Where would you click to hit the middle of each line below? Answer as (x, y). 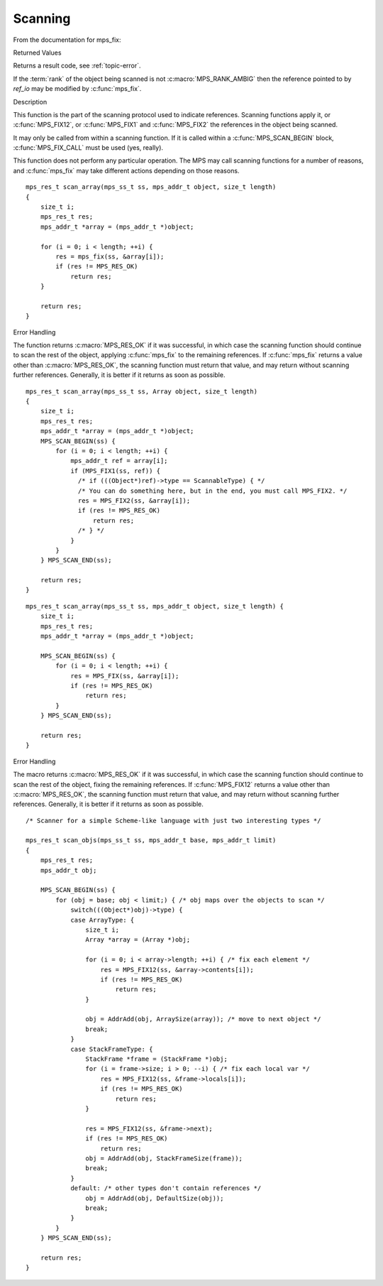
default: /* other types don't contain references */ (166, 1188)
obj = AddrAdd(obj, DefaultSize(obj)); (155, 1198)
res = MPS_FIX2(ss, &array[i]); (134, 500)
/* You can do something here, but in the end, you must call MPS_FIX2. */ (213, 491)
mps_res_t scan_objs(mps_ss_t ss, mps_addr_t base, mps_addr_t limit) (151, 840)
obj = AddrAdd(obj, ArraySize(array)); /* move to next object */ (203, 1019)
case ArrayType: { (102, 920)
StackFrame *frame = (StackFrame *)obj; (157, 1059)
